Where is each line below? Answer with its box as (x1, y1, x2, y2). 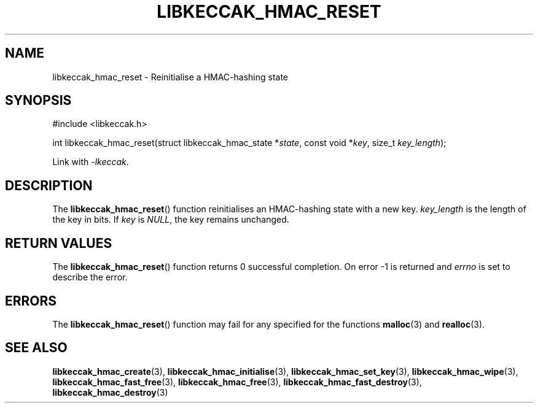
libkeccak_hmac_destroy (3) (52, 387, 168, 398)
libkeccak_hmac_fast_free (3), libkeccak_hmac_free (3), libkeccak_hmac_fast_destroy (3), (52, 376, 422, 387)
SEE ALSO (5, 340, 68, 356)
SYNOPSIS (5, 93, 72, 109)
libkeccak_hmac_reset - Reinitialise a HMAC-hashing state (52, 71, 289, 82)
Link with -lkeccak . (52, 156, 129, 167)
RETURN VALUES (5, 235, 112, 251)
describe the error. (52, 272, 128, 283)
